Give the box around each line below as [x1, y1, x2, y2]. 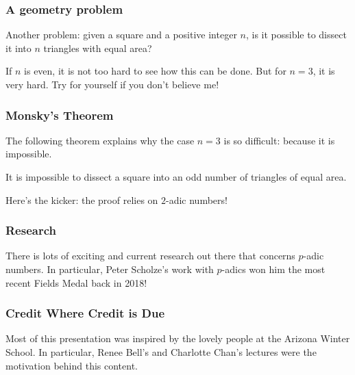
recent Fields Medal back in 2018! [5, 275, 147, 289]
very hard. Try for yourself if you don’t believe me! [5, 77, 219, 91]
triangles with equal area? [43, 40, 152, 55]
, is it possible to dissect [245, 27, 347, 42]
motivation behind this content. [5, 358, 138, 372]
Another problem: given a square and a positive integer [5, 27, 237, 42]
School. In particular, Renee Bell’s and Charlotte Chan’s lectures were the [5, 345, 317, 359]
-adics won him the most [221, 262, 326, 276]
